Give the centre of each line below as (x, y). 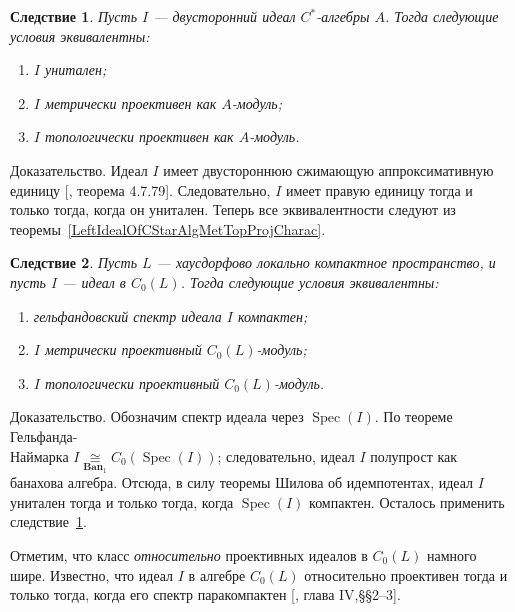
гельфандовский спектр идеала (127, 315)
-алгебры (343, 16)
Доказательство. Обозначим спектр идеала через (157, 416)
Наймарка (39, 455)
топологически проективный (132, 382)
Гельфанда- (44, 435)
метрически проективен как (130, 102)
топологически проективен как (139, 136)
